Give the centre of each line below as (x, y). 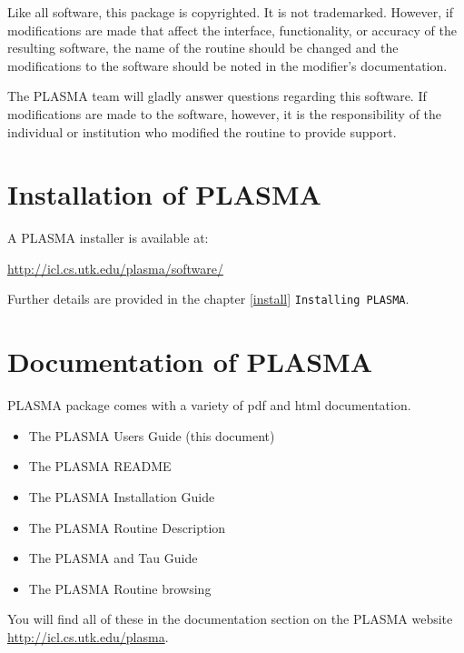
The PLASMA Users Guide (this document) (152, 435)
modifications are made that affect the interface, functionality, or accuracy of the (232, 30)
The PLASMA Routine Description (127, 527)
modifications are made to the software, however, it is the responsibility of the (225, 113)
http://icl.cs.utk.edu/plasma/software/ (115, 268)
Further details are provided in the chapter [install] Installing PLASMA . (208, 299)
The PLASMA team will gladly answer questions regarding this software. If (217, 96)
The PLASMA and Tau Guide (113, 558)
